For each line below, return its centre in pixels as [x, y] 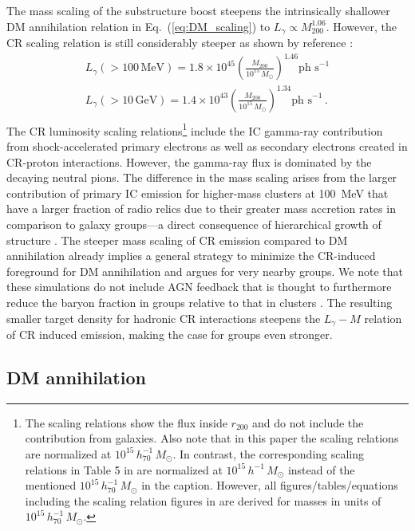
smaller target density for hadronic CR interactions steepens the [164, 318]
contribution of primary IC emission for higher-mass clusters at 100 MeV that [198, 193]
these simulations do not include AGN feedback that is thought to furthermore [199, 287]
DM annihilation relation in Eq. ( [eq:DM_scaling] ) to [138, 26]
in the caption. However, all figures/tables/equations [270, 485]
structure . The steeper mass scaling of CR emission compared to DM [177, 240]
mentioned [51, 485]
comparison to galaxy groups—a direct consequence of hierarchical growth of [194, 224]
